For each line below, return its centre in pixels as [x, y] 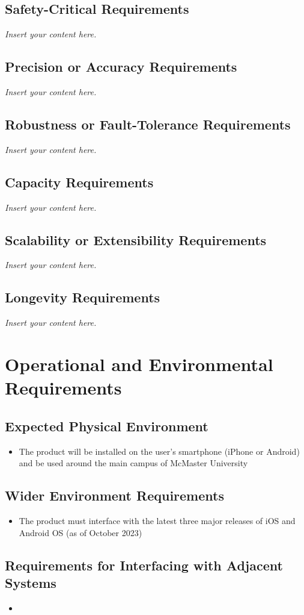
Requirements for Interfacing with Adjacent [144, 565]
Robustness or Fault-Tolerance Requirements [148, 124]
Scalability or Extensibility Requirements [136, 239]
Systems [31, 582]
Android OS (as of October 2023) [81, 532]
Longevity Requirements [83, 297]
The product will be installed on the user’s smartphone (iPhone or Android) [159, 451]
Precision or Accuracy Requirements [121, 67]
